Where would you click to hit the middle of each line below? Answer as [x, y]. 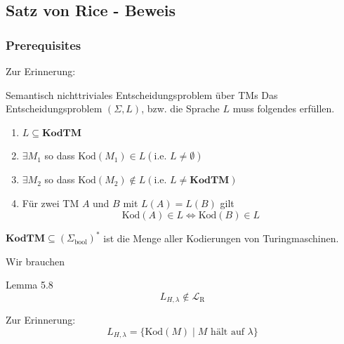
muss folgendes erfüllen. [284, 108]
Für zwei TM [51, 203]
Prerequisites [44, 45]
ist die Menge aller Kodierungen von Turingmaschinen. [221, 238]
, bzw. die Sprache [180, 108]
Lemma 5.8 [29, 285]
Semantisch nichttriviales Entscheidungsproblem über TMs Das [142, 94]
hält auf [227, 332]
